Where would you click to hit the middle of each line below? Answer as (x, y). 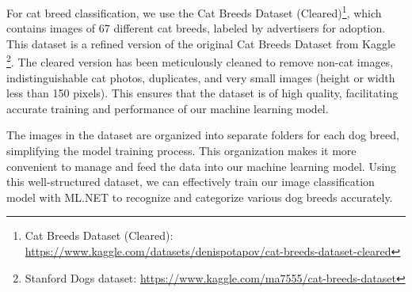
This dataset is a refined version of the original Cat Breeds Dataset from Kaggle (201, 43)
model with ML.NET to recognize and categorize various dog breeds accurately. (200, 197)
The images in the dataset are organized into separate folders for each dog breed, (203, 135)
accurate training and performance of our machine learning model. (168, 108)
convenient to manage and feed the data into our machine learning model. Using (202, 166)
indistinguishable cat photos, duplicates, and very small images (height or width (201, 77)
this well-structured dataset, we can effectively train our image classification (191, 182)
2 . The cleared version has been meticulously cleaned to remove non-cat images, (200, 61)
